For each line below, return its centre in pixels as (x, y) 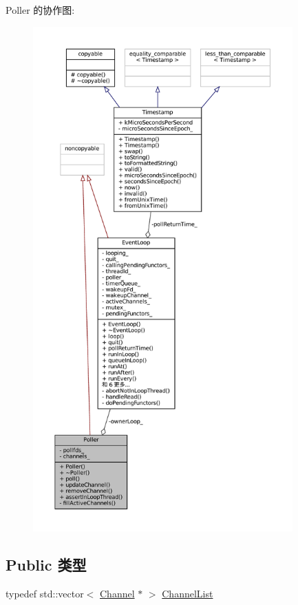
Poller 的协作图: (40, 10)
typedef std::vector (45, 593)
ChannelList (188, 593)
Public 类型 (46, 564)
